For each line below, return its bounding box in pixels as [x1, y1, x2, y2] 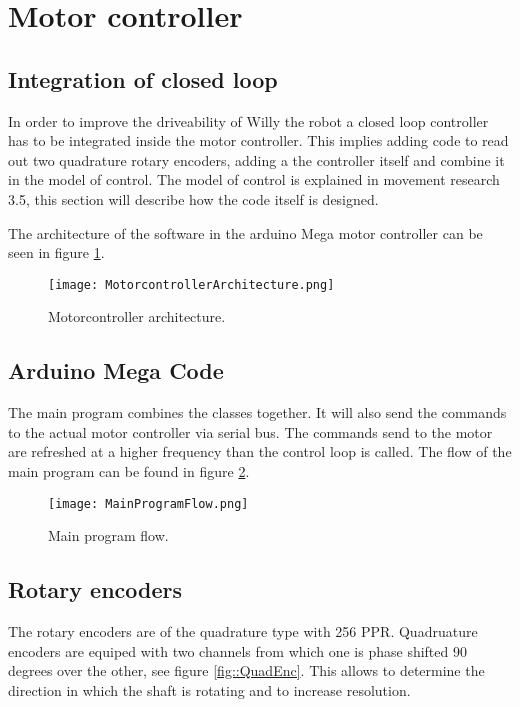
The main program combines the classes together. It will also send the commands [8, 402, 507, 423]
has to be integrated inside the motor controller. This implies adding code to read [8, 130, 509, 151]
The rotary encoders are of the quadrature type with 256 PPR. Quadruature [8, 621, 478, 642]
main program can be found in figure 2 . [8, 460, 250, 481]
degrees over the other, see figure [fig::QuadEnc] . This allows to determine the [8, 660, 485, 681]
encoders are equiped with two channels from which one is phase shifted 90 [8, 640, 467, 661]
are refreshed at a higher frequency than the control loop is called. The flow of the [8, 441, 512, 462]
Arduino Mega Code [8, 355, 224, 386]
